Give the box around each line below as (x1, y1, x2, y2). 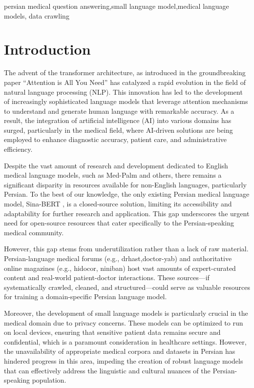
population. (32, 375, 66, 385)
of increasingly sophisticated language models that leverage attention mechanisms (4, 96, 248, 106)
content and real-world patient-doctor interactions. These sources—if (4, 272, 210, 283)
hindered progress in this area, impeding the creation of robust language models (4, 355, 243, 366)
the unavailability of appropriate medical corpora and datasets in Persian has (4, 346, 235, 356)
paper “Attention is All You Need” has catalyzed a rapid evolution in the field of (4, 77, 246, 87)
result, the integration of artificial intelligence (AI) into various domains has (4, 115, 232, 125)
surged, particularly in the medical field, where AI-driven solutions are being (4, 124, 233, 135)
